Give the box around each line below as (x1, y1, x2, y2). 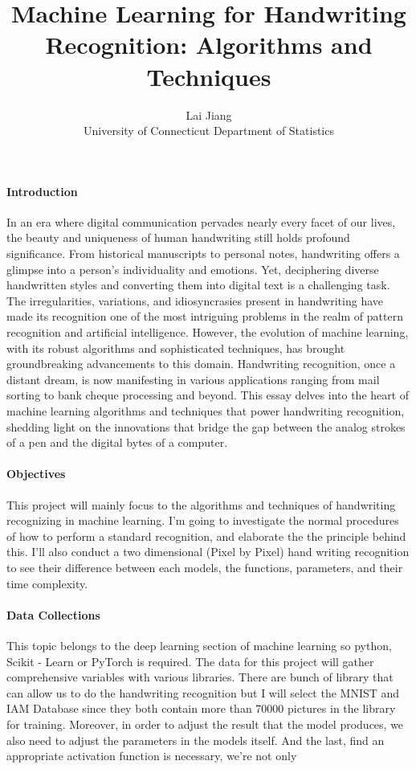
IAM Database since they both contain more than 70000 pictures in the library (6, 700, 396, 717)
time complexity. (6, 575, 88, 591)
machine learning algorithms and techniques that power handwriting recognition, (6, 403, 405, 419)
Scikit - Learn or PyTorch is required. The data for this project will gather (6, 652, 374, 669)
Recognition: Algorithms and (45, 28, 373, 61)
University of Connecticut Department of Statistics (83, 122, 334, 139)
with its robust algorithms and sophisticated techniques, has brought (6, 339, 345, 356)
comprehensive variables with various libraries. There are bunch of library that (6, 669, 394, 685)
